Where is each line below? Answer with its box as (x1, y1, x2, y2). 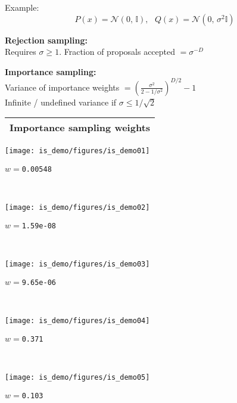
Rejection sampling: (5, 33, 88, 46)
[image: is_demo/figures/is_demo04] (5, 317, 150, 325)
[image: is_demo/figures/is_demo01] (5, 147, 150, 156)
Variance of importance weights (5, 80, 120, 93)
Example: (5, 1, 39, 13)
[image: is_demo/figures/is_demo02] (5, 203, 150, 212)
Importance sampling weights (10, 120, 151, 135)
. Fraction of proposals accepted (59, 45, 176, 58)
